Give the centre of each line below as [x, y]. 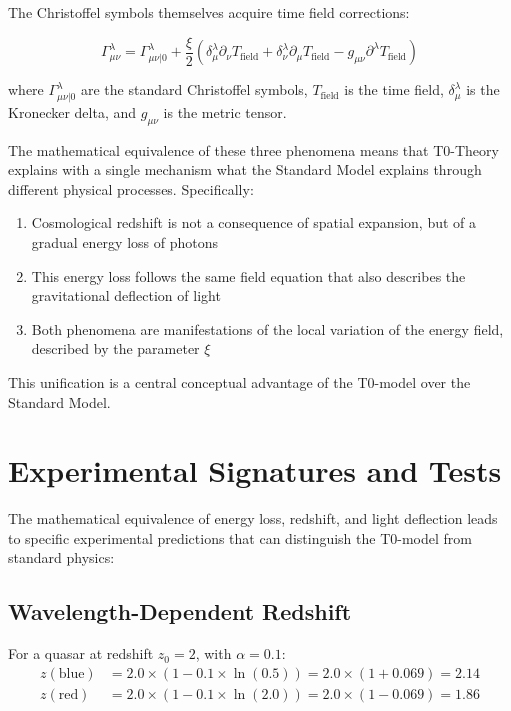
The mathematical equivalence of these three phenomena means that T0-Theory [253, 149]
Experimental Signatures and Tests [255, 470]
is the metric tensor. [225, 111]
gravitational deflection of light [126, 295]
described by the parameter [115, 348]
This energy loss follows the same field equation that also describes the [248, 275]
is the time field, [394, 89]
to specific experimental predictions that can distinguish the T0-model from [240, 537]
